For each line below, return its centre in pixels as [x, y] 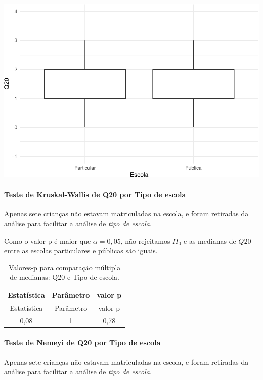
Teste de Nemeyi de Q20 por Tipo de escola [82, 342]
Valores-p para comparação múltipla [64, 267]
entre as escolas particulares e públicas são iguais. [81, 250]
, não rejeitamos [145, 240]
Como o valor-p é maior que [48, 240]
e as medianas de [210, 240]
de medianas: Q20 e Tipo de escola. [64, 277]
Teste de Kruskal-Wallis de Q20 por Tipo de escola [95, 194]
